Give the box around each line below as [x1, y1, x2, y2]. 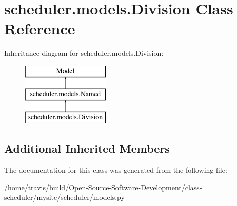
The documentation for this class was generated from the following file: [4, 164, 227, 175]
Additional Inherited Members [4, 140, 170, 156]
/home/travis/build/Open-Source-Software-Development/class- [4, 181, 202, 192]
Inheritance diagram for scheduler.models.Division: [4, 48, 164, 58]
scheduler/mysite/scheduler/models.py [4, 192, 125, 202]
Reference [4, 18, 75, 39]
